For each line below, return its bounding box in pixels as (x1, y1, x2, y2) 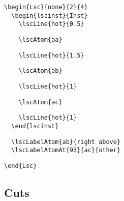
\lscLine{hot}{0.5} (18, 20, 84, 28)
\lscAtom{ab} (18, 67, 63, 75)
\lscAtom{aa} (18, 36, 63, 43)
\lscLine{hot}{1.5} (18, 51, 84, 59)
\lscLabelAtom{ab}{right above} (11, 138, 121, 146)
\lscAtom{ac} (18, 98, 63, 106)
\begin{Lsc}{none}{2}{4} (4, 4, 88, 11)
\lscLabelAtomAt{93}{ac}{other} (11, 147, 121, 154)
